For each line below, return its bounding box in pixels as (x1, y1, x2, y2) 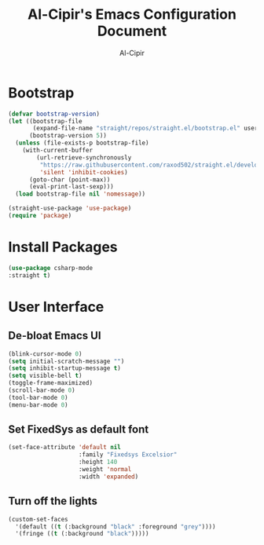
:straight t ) (8, 271, 51, 280)
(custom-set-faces (8, 515, 68, 523)
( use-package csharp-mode (8, 264, 93, 272)
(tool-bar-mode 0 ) (8, 393, 68, 401)
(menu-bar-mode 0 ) (8, 401, 68, 409)
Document (97, 22, 167, 40)
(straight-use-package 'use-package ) (8, 204, 132, 213)
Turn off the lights (8, 495, 98, 508)
